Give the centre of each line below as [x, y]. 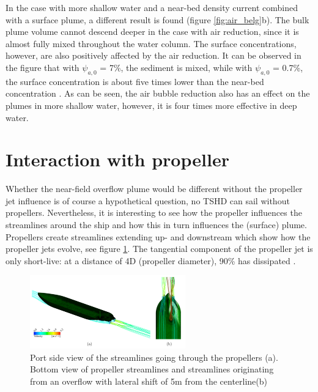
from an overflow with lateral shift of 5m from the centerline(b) [149, 381]
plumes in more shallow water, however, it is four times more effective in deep [151, 105]
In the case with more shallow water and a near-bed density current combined [152, 7]
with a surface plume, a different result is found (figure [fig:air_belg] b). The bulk [157, 19]
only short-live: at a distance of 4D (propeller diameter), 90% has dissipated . [151, 260]
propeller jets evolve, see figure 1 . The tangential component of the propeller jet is [159, 249]
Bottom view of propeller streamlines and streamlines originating [152, 369]
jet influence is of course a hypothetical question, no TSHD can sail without [148, 200]
